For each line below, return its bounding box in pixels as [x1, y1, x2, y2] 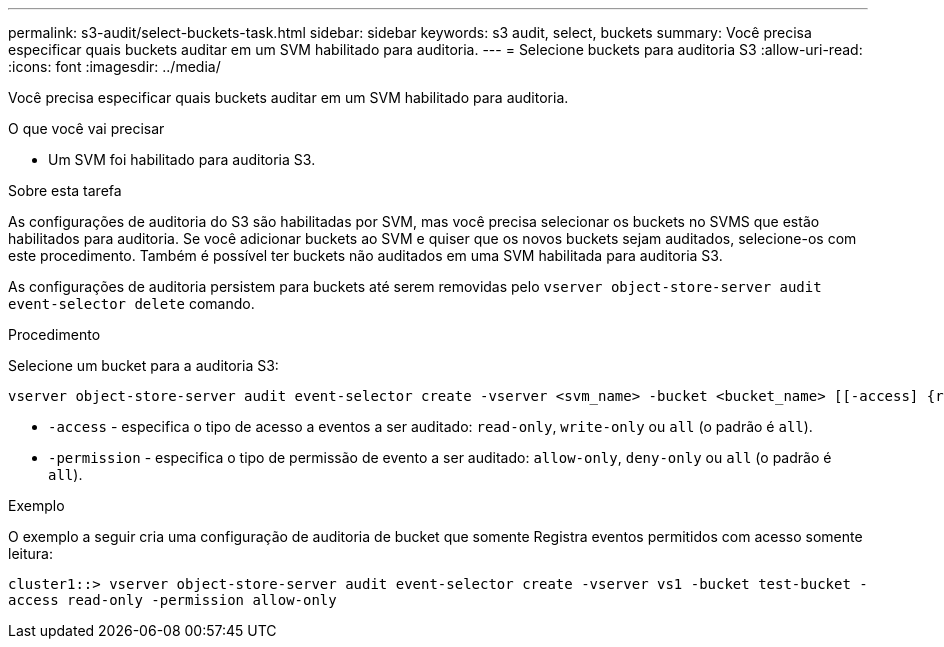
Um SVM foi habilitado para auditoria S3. [48, 151, 316, 168]
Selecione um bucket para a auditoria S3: [8, 357, 279, 374]
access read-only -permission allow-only [8, 592, 337, 608]
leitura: [8, 545, 53, 562]
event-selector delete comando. [8, 295, 255, 312]
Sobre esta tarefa [8, 182, 122, 199]
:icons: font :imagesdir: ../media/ [8, 58, 221, 75]
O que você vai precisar [8, 120, 165, 137]
